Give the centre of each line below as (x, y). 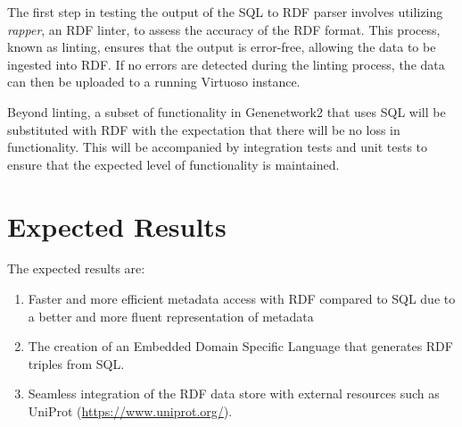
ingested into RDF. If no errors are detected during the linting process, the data (226, 64)
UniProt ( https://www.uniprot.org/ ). (130, 411)
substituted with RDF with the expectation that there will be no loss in (204, 129)
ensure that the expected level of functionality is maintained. (173, 164)
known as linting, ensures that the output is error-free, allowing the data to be (222, 47)
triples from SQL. (76, 363)
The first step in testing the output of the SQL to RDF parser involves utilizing (225, 12)
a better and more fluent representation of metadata (171, 316)
